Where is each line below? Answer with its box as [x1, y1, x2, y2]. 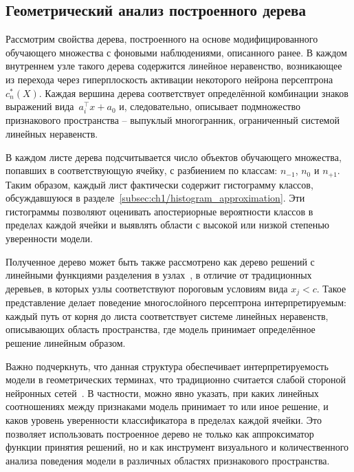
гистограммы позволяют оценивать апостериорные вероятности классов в [5, 204, 313, 218]
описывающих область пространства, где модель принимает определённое [5, 322, 316, 336]
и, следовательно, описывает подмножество [119, 99, 301, 114]
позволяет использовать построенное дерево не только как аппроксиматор [5, 426, 314, 440]
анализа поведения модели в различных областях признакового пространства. [5, 453, 330, 467]
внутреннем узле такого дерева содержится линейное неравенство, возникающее [5, 58, 342, 73]
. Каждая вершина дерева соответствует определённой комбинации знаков [38, 85, 349, 100]
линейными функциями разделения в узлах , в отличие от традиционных [5, 268, 312, 282]
